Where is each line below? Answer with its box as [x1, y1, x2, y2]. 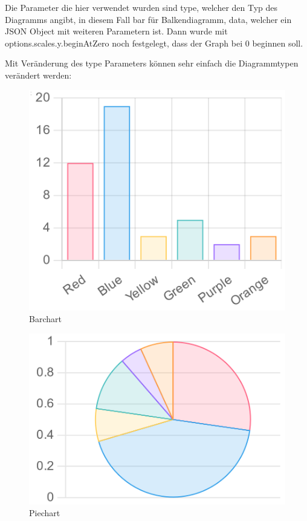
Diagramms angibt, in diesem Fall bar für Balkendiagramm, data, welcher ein [5, 13, 292, 25]
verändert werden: [5, 68, 72, 81]
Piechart [29, 506, 60, 519]
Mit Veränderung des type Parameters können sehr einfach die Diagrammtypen [5, 57, 299, 70]
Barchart [29, 312, 62, 325]
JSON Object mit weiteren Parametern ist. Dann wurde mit [5, 25, 228, 37]
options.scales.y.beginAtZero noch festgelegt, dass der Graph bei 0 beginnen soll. [5, 36, 303, 49]
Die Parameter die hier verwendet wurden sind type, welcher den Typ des [5, 1, 278, 13]
